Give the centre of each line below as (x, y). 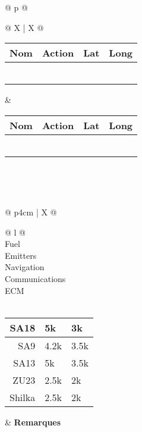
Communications (35, 278)
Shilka (23, 397)
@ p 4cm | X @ (31, 212)
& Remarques (33, 422)
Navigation (25, 267)
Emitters (21, 255)
